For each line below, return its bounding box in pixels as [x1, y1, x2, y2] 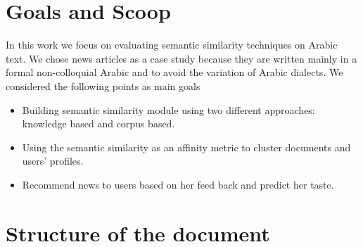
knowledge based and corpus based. [22, 116, 175, 131]
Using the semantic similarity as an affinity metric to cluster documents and [22, 139, 351, 154]
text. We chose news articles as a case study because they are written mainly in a [6, 51, 357, 65]
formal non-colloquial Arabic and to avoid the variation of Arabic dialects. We [6, 65, 343, 80]
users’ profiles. [22, 153, 84, 168]
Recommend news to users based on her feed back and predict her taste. [22, 177, 334, 191]
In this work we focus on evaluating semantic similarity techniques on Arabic [6, 37, 338, 52]
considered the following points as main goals [6, 78, 200, 93]
